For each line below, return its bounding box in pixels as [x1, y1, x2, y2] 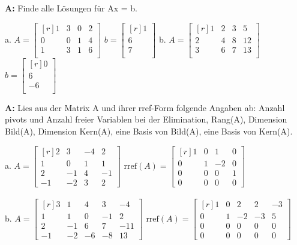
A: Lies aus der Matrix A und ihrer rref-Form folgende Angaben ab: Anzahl [5, 101, 285, 113]
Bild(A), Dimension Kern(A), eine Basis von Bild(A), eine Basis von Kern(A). [5, 125, 293, 138]
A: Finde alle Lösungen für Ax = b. [5, 2, 137, 14]
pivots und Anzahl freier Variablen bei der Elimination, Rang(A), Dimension [5, 113, 287, 126]
